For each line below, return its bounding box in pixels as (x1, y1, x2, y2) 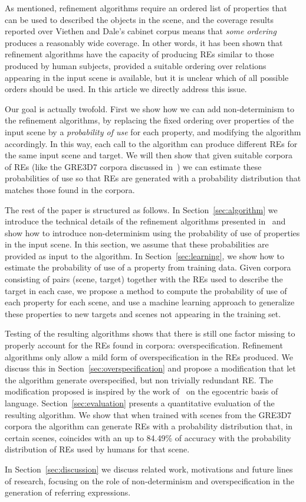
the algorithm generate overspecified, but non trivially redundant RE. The (5, 373, 274, 386)
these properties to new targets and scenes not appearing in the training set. (5, 307, 281, 320)
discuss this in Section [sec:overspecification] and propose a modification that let (5, 362, 296, 374)
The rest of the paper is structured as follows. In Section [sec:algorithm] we (5, 203, 278, 216)
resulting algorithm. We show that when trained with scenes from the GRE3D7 (5, 408, 292, 420)
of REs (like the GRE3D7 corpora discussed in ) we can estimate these (5, 160, 262, 172)
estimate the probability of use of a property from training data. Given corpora (5, 261, 291, 273)
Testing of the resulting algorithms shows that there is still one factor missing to (5, 327, 295, 340)
